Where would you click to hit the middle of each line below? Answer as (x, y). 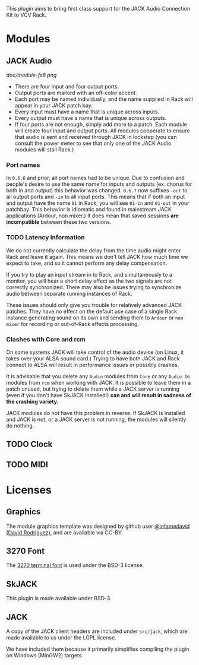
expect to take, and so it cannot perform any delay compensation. (87, 263)
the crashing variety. (32, 401)
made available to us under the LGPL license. (61, 638)
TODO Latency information (45, 237)
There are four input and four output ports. (67, 86)
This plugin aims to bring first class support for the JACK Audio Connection (98, 9)
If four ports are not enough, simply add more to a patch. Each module (101, 124)
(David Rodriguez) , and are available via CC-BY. (65, 532)
